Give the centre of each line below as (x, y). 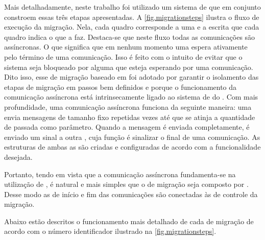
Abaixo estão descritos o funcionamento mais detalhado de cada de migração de (129, 221)
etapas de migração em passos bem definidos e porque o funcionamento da (121, 87)
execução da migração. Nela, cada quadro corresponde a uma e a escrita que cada (132, 27)
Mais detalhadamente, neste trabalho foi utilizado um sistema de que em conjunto (132, 7)
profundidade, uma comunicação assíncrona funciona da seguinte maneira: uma (128, 106)
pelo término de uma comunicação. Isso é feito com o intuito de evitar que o (123, 56)
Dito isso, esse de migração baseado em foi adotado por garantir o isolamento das (131, 77)
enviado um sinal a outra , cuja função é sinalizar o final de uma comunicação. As (132, 137)
